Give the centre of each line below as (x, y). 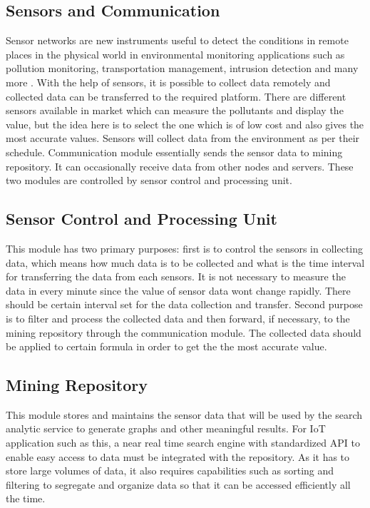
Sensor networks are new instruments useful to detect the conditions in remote (177, 40)
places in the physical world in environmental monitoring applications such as (175, 54)
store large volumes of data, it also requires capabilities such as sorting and (170, 471)
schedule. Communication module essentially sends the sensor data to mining (174, 152)
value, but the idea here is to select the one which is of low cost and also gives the (185, 124)
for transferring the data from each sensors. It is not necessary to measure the (176, 276)
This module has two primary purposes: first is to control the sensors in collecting (185, 248)
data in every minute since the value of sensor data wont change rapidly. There (178, 290)
